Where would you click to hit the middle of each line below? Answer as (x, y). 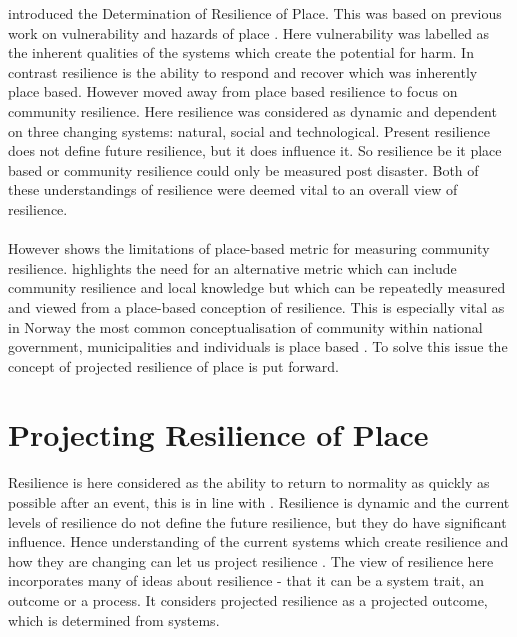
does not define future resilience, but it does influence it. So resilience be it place (255, 150)
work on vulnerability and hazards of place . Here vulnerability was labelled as (249, 32)
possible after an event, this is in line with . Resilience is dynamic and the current (259, 502)
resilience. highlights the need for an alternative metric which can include (232, 267)
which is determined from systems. (114, 619)
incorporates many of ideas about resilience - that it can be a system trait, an (246, 580)
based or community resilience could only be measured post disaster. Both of (243, 169)
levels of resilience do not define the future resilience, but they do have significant (257, 521)
